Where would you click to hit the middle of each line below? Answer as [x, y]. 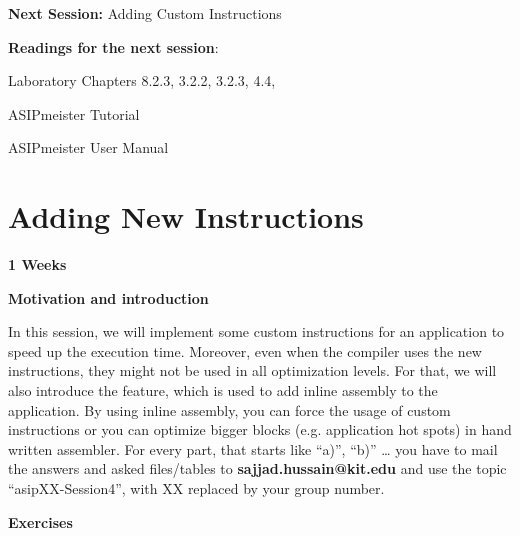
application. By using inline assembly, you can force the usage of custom [229, 409]
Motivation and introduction [108, 297]
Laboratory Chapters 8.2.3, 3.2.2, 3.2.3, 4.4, [142, 80]
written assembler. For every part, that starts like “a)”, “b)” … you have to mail [253, 448]
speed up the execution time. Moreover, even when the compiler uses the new [245, 350]
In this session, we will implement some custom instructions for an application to [256, 331]
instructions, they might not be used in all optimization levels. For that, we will [252, 370]
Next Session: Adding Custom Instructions [145, 13]
